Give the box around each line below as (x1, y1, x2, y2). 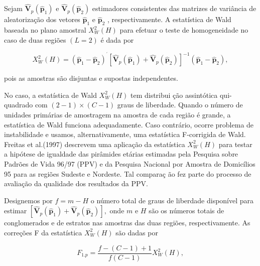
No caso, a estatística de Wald (4, 89, 97, 100)
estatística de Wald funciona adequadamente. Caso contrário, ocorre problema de (4, 119, 254, 129)
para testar (218, 139, 252, 149)
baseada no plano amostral (4, 25, 86, 35)
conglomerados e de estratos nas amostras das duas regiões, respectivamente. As (4, 217, 250, 228)
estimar (4, 205, 27, 216)
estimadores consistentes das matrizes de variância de (92, 3, 256, 14)
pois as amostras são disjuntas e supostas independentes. (4, 73, 178, 83)
